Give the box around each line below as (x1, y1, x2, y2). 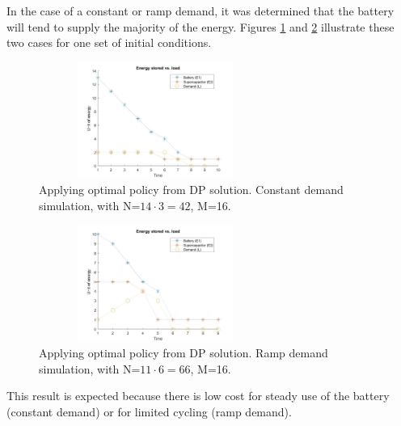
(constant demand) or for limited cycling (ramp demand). (6, 403, 292, 420)
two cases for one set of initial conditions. (6, 34, 212, 51)
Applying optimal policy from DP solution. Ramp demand (39, 344, 328, 361)
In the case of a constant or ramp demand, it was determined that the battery (6, 2, 395, 19)
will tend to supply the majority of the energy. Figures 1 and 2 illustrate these (6, 18, 395, 35)
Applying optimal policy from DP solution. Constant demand (39, 181, 344, 198)
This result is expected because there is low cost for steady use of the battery (6, 387, 390, 404)
